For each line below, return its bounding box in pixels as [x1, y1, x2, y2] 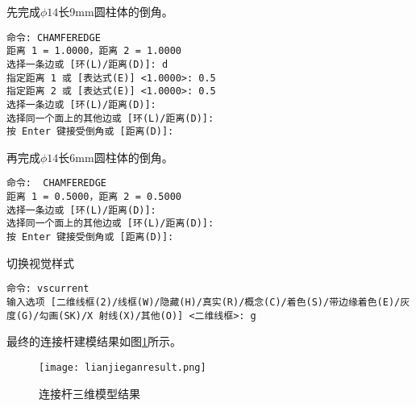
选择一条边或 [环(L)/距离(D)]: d [6, 58, 168, 70]
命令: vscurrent [6, 283, 89, 295]
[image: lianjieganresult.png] [39, 361, 206, 373]
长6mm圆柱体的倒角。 [58, 148, 173, 165]
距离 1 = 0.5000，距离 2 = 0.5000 [6, 191, 181, 203]
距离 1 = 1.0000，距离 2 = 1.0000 [6, 45, 181, 57]
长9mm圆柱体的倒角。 [58, 3, 173, 19]
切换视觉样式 [6, 254, 74, 271]
